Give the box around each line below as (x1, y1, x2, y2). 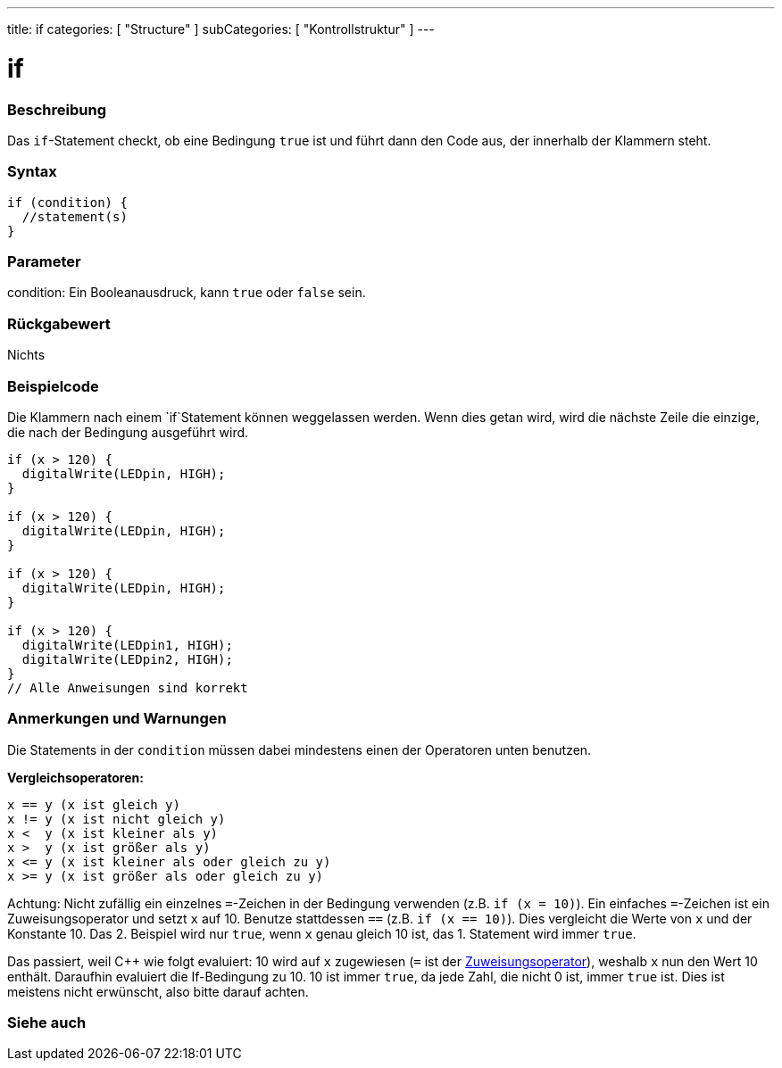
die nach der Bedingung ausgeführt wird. (7, 424, 249, 440)
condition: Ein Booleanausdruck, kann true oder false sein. (7, 285, 366, 301)
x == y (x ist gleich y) (7, 797, 180, 812)
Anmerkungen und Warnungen (7, 709, 227, 728)
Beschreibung (7, 100, 107, 119)
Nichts (7, 347, 46, 363)
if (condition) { (7, 195, 128, 210)
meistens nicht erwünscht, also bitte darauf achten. (7, 983, 309, 999)
